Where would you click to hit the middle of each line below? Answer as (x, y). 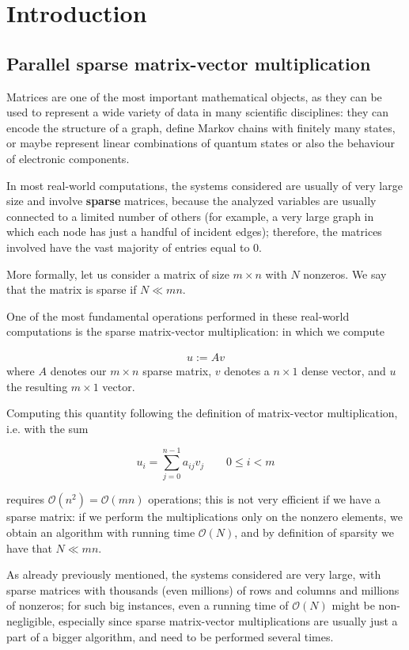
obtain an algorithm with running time (101, 532)
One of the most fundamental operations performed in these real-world (178, 315)
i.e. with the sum (47, 428)
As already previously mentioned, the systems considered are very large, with (194, 574)
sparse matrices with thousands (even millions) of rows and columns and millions (203, 589)
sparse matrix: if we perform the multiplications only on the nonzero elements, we (204, 517)
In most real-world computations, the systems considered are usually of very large (204, 185)
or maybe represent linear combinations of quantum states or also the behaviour (201, 143)
